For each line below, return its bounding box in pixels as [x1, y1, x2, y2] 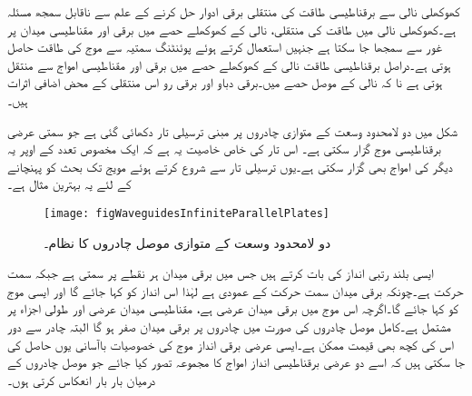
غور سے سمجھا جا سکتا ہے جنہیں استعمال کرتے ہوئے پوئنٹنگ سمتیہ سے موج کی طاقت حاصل [7, 37, 442, 56]
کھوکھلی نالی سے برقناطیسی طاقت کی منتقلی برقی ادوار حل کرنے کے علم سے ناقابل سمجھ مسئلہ [7, 2, 460, 20]
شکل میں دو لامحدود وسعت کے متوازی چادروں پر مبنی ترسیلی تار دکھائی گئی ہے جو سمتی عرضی [7, 121, 457, 140]
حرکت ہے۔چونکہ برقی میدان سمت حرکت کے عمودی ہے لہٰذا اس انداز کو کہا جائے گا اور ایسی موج [7, 281, 464, 300]
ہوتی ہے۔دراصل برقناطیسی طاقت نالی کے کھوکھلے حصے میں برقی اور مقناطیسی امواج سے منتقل [7, 54, 451, 74]
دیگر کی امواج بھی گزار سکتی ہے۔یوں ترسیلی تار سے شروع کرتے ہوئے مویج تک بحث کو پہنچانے [7, 156, 453, 175]
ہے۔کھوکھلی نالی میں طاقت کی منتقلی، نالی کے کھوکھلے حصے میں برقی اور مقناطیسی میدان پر [7, 19, 457, 38]
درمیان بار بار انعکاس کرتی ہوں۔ [7, 370, 156, 389]
